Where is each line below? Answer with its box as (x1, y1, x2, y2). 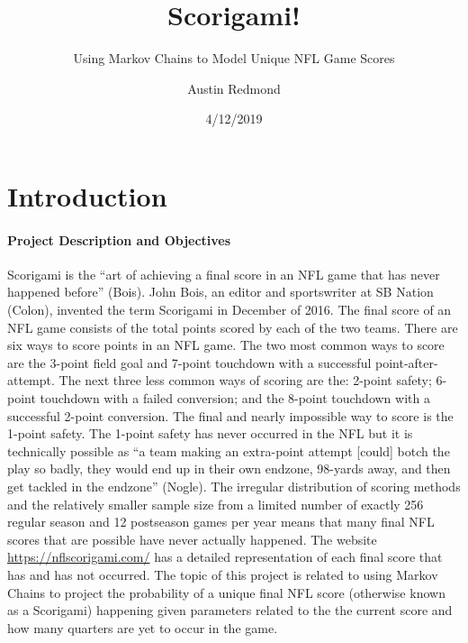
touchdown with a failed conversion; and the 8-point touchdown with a (40, 389, 430, 408)
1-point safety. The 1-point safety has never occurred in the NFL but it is (7, 424, 413, 443)
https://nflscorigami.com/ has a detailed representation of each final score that (7, 547, 443, 566)
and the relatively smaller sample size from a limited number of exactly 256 (7, 494, 424, 513)
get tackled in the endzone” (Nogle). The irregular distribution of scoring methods (7, 477, 461, 496)
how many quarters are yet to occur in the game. (7, 618, 278, 637)
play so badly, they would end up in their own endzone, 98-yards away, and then (7, 459, 451, 478)
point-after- (374, 353, 438, 372)
